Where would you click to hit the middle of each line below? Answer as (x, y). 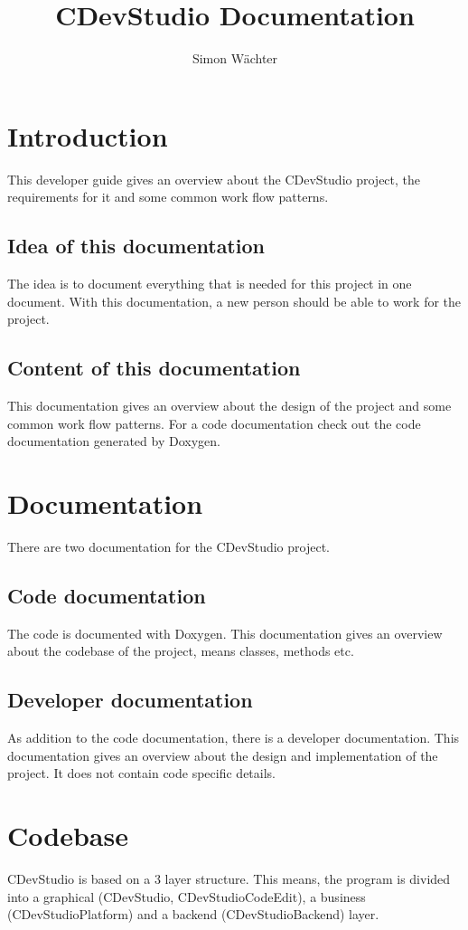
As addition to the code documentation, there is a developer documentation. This (234, 738)
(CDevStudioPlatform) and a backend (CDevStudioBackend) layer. (193, 914)
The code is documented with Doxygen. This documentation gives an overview (225, 633)
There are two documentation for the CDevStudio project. (168, 546)
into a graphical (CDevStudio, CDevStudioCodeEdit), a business (187, 896)
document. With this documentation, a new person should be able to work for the (234, 301)
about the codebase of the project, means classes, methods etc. (181, 651)
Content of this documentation (154, 368)
